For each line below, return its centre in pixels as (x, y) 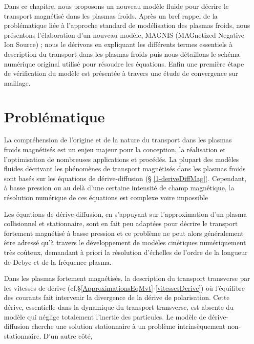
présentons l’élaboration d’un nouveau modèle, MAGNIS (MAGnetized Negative (124, 34)
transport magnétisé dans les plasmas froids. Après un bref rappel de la (111, 15)
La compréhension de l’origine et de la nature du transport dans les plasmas (118, 140)
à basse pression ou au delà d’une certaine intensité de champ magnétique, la (119, 188)
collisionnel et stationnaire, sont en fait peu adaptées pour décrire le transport (121, 223)
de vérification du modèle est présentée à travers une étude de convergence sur (121, 73)
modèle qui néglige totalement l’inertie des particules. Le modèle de (105, 316)
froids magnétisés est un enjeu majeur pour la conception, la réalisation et (115, 149)
